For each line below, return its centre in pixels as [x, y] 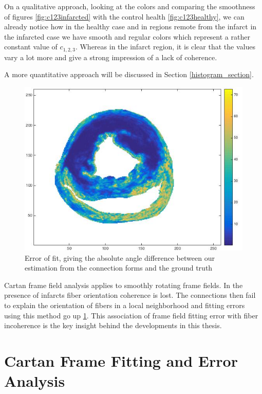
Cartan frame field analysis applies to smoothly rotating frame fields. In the [124, 285]
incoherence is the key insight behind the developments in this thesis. [113, 325]
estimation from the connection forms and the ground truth [119, 268]
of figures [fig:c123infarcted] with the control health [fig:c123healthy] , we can [124, 16]
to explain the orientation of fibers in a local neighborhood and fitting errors [125, 305]
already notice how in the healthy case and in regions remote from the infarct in [130, 26]
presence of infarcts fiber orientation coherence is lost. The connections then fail [130, 295]
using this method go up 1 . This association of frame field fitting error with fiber [131, 315]
